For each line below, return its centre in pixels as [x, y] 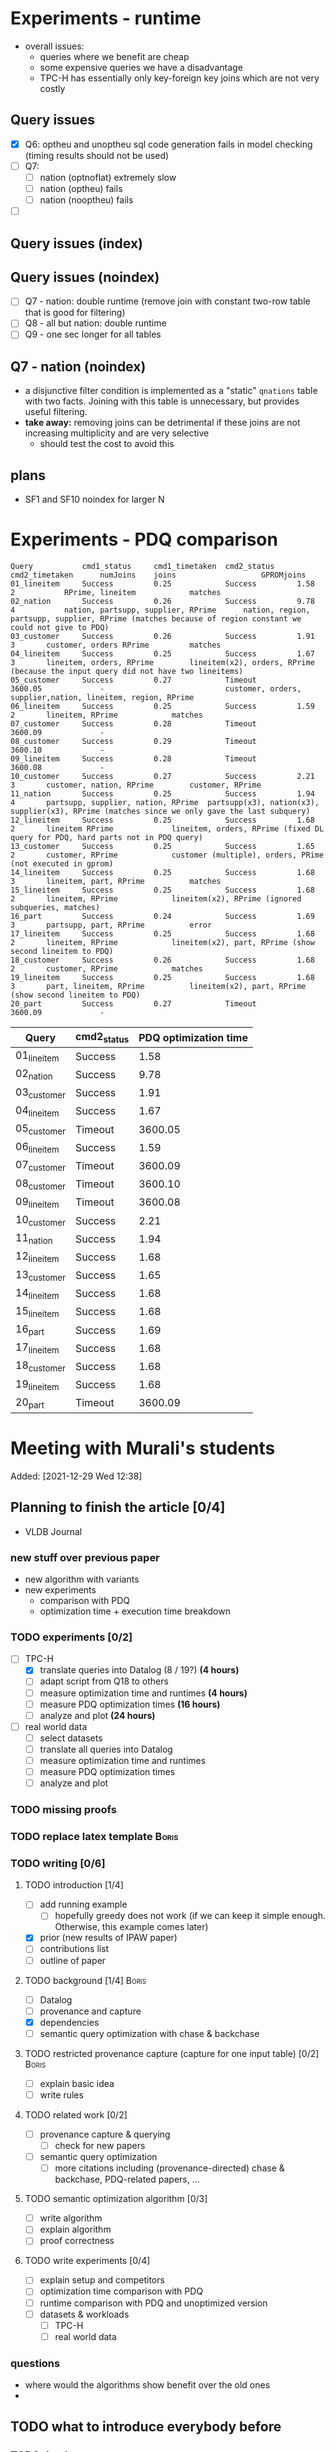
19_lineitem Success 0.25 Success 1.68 [162, 978]
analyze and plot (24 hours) [97, 1715]
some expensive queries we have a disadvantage [141, 67]
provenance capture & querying [105, 2134]
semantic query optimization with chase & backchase [149, 2033]
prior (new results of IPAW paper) [108, 1938]
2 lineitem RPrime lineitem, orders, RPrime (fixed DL [167, 829]
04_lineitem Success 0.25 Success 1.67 [162, 654]
